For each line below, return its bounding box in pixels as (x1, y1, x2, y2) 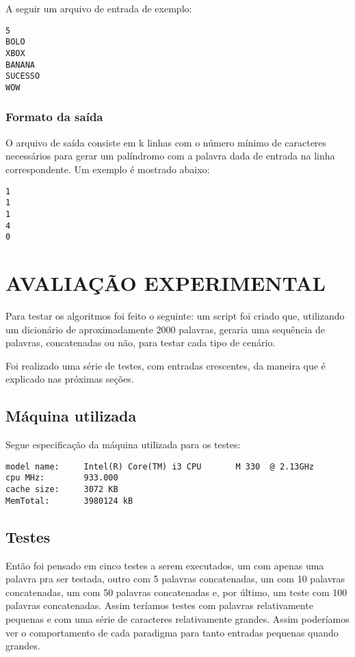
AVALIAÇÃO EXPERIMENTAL (5, 269, 326, 296)
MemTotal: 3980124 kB (5, 495, 133, 506)
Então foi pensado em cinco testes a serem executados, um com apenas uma (5, 558, 324, 572)
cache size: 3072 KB (5, 485, 118, 495)
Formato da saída (5, 108, 103, 125)
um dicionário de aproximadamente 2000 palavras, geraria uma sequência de (5, 322, 326, 336)
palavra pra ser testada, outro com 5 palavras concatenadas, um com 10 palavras (5, 571, 345, 586)
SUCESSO (5, 71, 40, 81)
